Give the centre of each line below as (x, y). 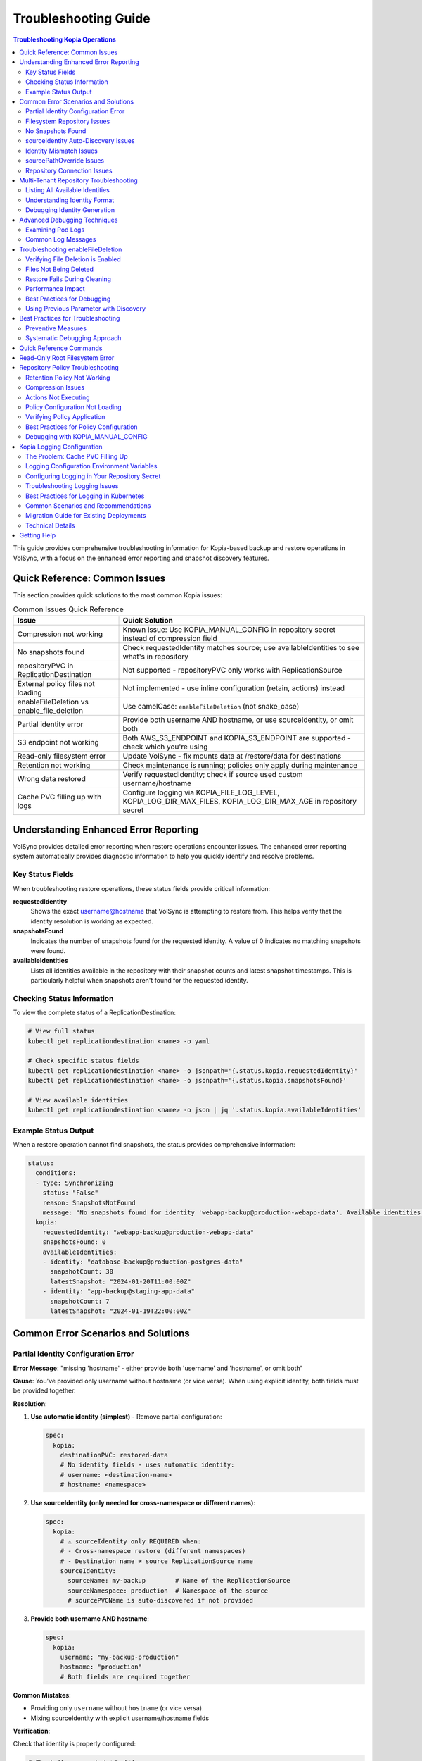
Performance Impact (55, 289)
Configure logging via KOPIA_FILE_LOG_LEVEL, (201, 792)
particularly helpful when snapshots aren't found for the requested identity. (140, 981)
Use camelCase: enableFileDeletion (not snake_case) (211, 706)
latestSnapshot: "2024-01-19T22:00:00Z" (121, 1311)
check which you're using (165, 747)
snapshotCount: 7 (80, 1301)
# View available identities (78, 1100)
